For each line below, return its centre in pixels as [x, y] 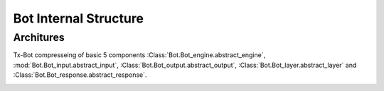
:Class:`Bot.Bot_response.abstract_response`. [80, 75]
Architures [39, 37]
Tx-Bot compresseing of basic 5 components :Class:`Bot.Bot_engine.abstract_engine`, [139, 55]
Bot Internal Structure [79, 18]
